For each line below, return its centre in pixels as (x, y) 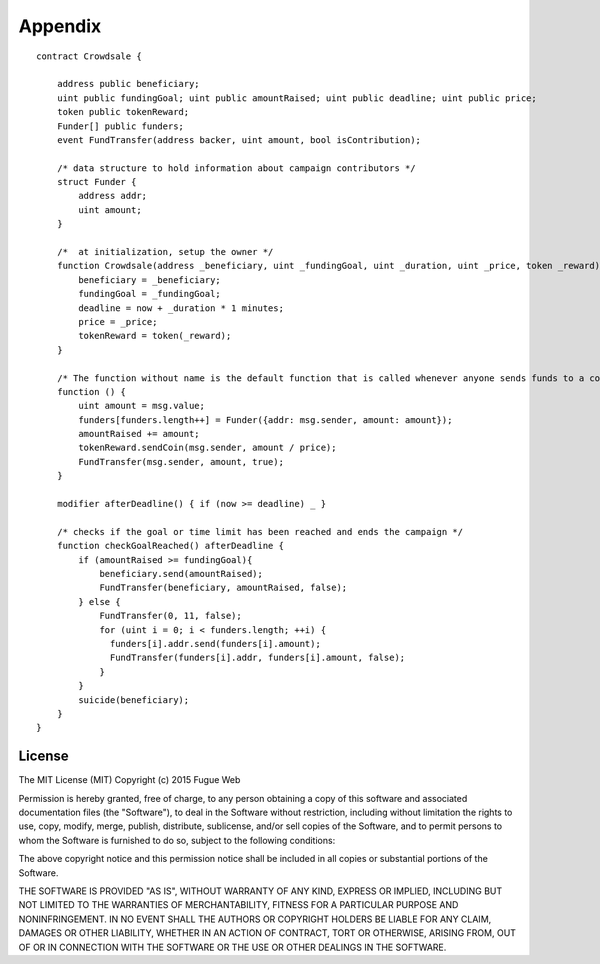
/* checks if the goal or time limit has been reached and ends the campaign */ (260, 531)
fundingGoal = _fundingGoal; (150, 294)
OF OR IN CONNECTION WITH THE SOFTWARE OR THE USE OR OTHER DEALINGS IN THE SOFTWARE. (232, 947)
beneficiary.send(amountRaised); (181, 573)
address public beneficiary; (128, 84)
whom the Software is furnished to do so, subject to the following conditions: (177, 840)
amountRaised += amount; (139, 434)
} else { (99, 601)
